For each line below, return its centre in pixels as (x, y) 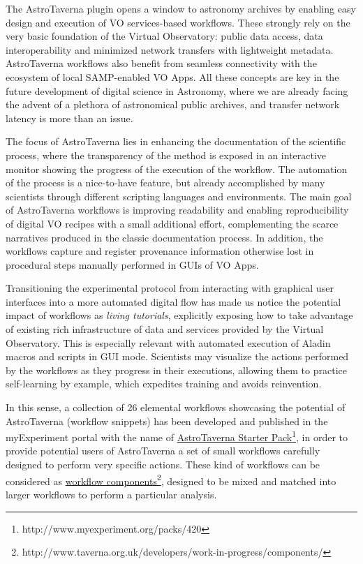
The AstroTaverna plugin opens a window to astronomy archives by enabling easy (181, 8)
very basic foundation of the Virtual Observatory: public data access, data (164, 36)
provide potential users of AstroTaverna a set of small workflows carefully (163, 451)
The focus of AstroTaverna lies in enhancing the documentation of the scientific (176, 141)
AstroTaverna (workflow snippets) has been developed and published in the (167, 421)
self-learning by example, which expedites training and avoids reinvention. (164, 384)
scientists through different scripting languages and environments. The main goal (179, 196)
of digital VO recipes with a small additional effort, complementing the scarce (172, 223)
